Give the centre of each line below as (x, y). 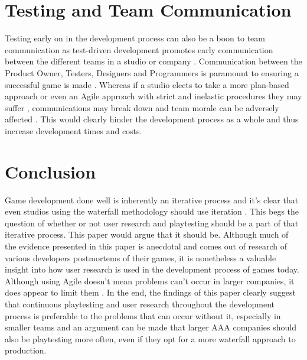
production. (26, 350)
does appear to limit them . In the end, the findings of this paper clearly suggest (150, 292)
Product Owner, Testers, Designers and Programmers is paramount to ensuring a (152, 72)
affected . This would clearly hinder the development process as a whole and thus (152, 119)
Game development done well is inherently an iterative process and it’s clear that (152, 200)
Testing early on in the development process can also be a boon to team (135, 38)
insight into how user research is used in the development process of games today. (152, 269)
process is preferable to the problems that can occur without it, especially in (143, 315)
